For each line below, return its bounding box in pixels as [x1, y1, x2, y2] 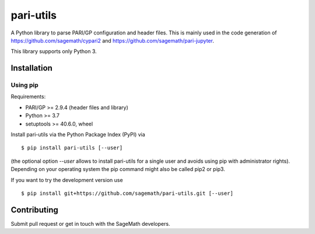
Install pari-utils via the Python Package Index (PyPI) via [10, 131, 145, 138]
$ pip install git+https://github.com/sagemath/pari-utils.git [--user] [21, 190, 233, 197]
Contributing [10, 205, 58, 215]
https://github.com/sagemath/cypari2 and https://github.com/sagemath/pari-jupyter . [10, 37, 214, 44]
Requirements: [10, 93, 46, 100]
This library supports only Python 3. [10, 48, 97, 55]
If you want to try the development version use [10, 176, 123, 183]
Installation [10, 63, 52, 73]
